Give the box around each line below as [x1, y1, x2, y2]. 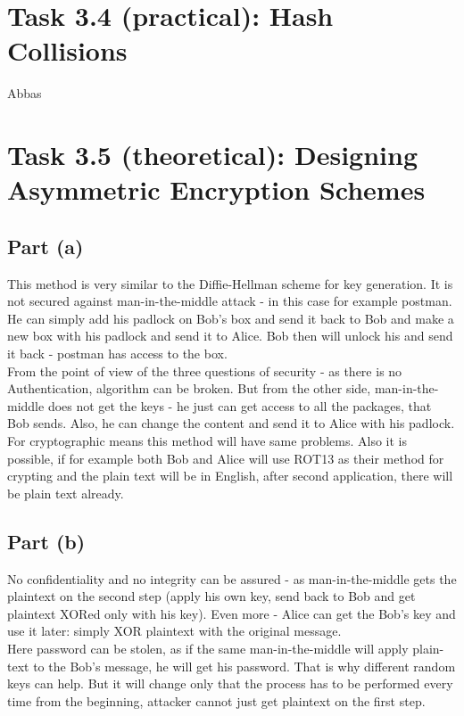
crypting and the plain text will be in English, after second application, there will [7, 466, 453, 485]
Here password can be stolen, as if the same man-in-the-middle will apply [7, 638, 409, 657]
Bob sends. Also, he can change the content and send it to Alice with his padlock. [7, 414, 455, 432]
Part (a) [7, 232, 84, 259]
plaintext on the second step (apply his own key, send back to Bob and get [7, 587, 416, 605]
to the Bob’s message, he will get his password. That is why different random [33, 656, 456, 675]
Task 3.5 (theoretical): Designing [7, 136, 418, 173]
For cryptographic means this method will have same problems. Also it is [7, 432, 408, 450]
